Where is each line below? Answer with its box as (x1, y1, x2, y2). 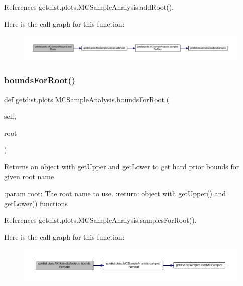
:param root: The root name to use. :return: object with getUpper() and (4, 188, 226, 199)
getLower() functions (4, 198, 68, 208)
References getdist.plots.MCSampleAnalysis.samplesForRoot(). (4, 215, 197, 225)
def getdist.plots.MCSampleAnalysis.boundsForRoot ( (4, 93, 170, 104)
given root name (4, 171, 54, 181)
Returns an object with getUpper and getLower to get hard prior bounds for (4, 161, 239, 172)
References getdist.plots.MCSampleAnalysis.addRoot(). (4, 2, 174, 12)
